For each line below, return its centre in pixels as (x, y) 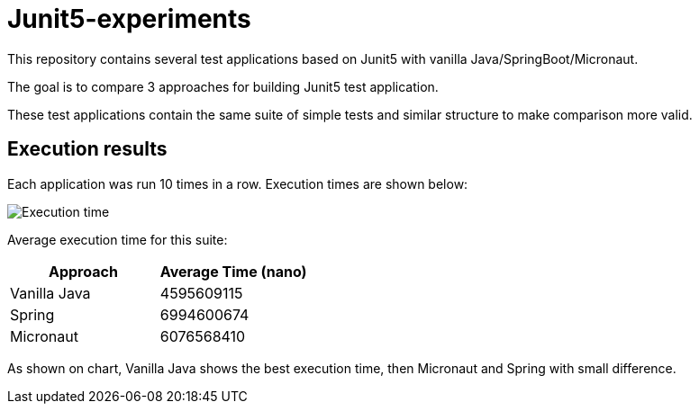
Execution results (87, 149)
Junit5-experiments (129, 19)
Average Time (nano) (233, 271)
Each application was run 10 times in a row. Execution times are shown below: (238, 183)
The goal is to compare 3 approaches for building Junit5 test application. (223, 86)
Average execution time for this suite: (118, 239)
